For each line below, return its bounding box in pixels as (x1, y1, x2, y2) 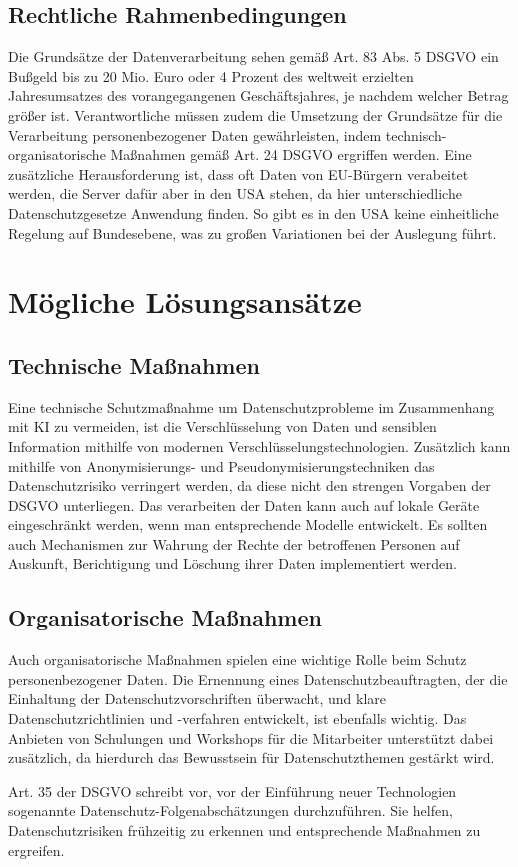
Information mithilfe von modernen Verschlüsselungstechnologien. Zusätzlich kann (8, 435, 511, 456)
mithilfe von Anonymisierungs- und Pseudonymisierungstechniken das (8, 455, 435, 476)
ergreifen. (8, 839, 65, 860)
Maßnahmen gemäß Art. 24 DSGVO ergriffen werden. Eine (110, 144, 472, 165)
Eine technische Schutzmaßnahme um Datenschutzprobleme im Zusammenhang (8, 396, 495, 417)
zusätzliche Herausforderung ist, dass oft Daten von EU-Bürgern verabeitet (8, 163, 469, 184)
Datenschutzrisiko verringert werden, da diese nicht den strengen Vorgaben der (8, 475, 491, 496)
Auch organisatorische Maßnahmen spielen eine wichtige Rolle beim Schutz (8, 649, 467, 670)
